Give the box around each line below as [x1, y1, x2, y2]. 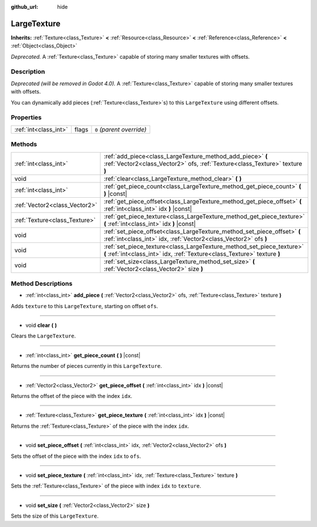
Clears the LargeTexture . [11, 332, 76, 340]
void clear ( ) [25, 322, 57, 329]
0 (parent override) [95, 125, 147, 133]
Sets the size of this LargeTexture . [11, 512, 99, 519]
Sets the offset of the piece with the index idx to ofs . [11, 452, 141, 460]
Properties [11, 113, 42, 121]
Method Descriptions [11, 279, 73, 288]
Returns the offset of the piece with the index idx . [11, 392, 133, 399]
